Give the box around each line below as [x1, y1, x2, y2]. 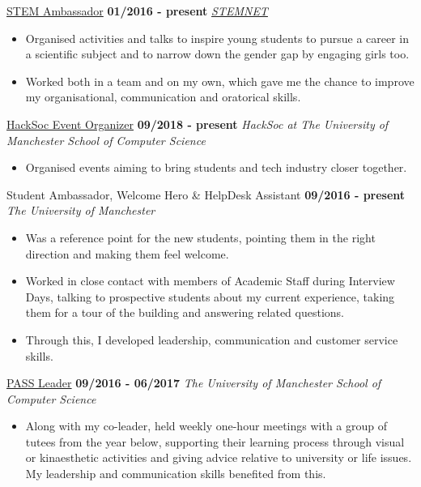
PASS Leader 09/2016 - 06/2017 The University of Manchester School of [6, 374, 381, 391]
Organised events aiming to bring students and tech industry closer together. [25, 159, 407, 176]
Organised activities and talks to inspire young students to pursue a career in [25, 29, 410, 46]
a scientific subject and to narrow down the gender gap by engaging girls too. [25, 45, 410, 62]
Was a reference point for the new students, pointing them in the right [25, 229, 376, 246]
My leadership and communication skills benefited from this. [25, 465, 326, 482]
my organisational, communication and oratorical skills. [25, 88, 301, 105]
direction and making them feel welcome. [25, 245, 229, 262]
